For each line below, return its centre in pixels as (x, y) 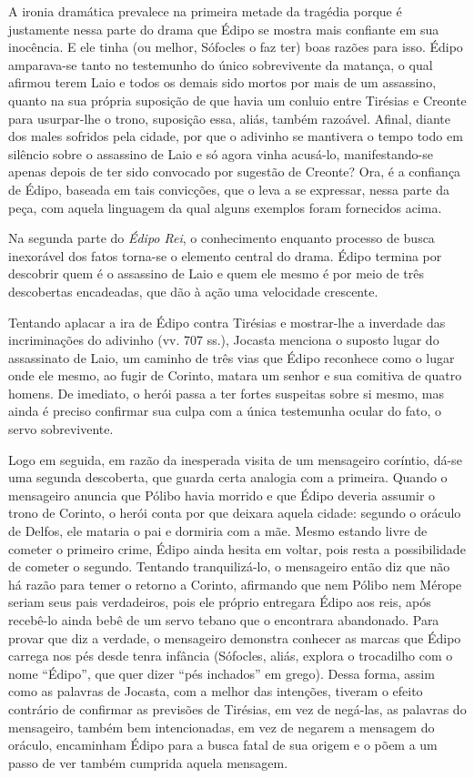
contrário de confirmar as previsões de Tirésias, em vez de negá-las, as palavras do (237, 708)
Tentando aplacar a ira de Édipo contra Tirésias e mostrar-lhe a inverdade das (227, 322)
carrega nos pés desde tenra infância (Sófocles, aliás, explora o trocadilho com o (231, 656)
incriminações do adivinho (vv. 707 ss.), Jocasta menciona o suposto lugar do (224, 340)
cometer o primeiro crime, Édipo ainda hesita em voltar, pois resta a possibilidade (237, 548)
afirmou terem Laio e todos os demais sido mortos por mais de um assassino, (222, 82)
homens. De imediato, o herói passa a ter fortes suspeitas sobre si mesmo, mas (227, 393)
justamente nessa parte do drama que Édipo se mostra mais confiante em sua (224, 29)
